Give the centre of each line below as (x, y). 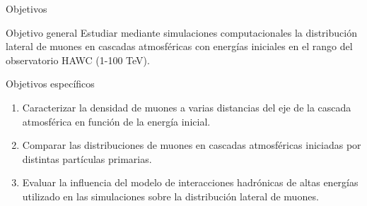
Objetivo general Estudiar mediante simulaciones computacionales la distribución (181, 32)
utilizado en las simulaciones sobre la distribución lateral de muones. (170, 196)
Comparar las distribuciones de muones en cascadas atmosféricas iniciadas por (192, 145)
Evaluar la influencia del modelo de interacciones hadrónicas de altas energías (190, 182)
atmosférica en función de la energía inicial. (116, 121)
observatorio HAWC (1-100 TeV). (78, 60)
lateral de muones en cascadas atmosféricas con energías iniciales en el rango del (179, 46)
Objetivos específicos (50, 84)
